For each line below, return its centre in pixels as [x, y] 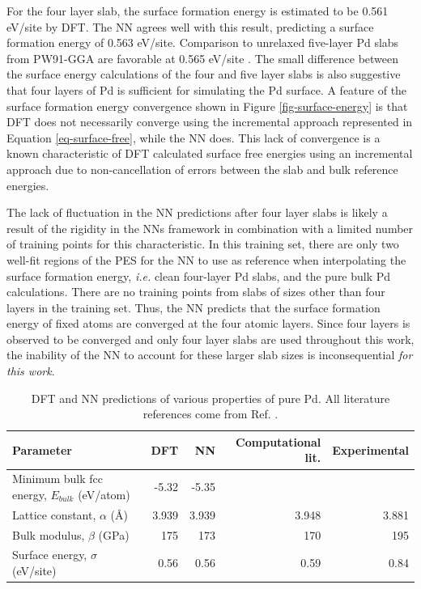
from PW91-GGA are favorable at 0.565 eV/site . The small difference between [203, 58]
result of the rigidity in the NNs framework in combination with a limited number [210, 228]
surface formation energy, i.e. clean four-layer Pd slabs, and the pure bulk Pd [199, 275]
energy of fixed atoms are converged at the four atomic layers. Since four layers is [208, 323]
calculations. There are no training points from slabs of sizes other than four [196, 292]
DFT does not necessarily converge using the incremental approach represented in [210, 122]
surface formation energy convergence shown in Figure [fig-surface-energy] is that [207, 106]
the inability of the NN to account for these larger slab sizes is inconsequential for [210, 355]
